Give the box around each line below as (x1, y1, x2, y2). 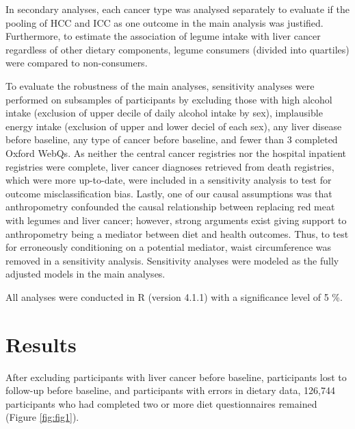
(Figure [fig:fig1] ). (5, 410, 79, 424)
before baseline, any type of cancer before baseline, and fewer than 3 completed (5, 132, 338, 147)
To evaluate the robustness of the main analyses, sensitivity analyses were (5, 78, 315, 93)
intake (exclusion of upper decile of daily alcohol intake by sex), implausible (5, 106, 323, 120)
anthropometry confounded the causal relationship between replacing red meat (5, 199, 335, 214)
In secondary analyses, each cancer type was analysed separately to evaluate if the (5, 2, 350, 16)
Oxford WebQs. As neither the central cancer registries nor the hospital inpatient (5, 145, 347, 160)
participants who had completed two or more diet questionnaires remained (5, 396, 317, 410)
